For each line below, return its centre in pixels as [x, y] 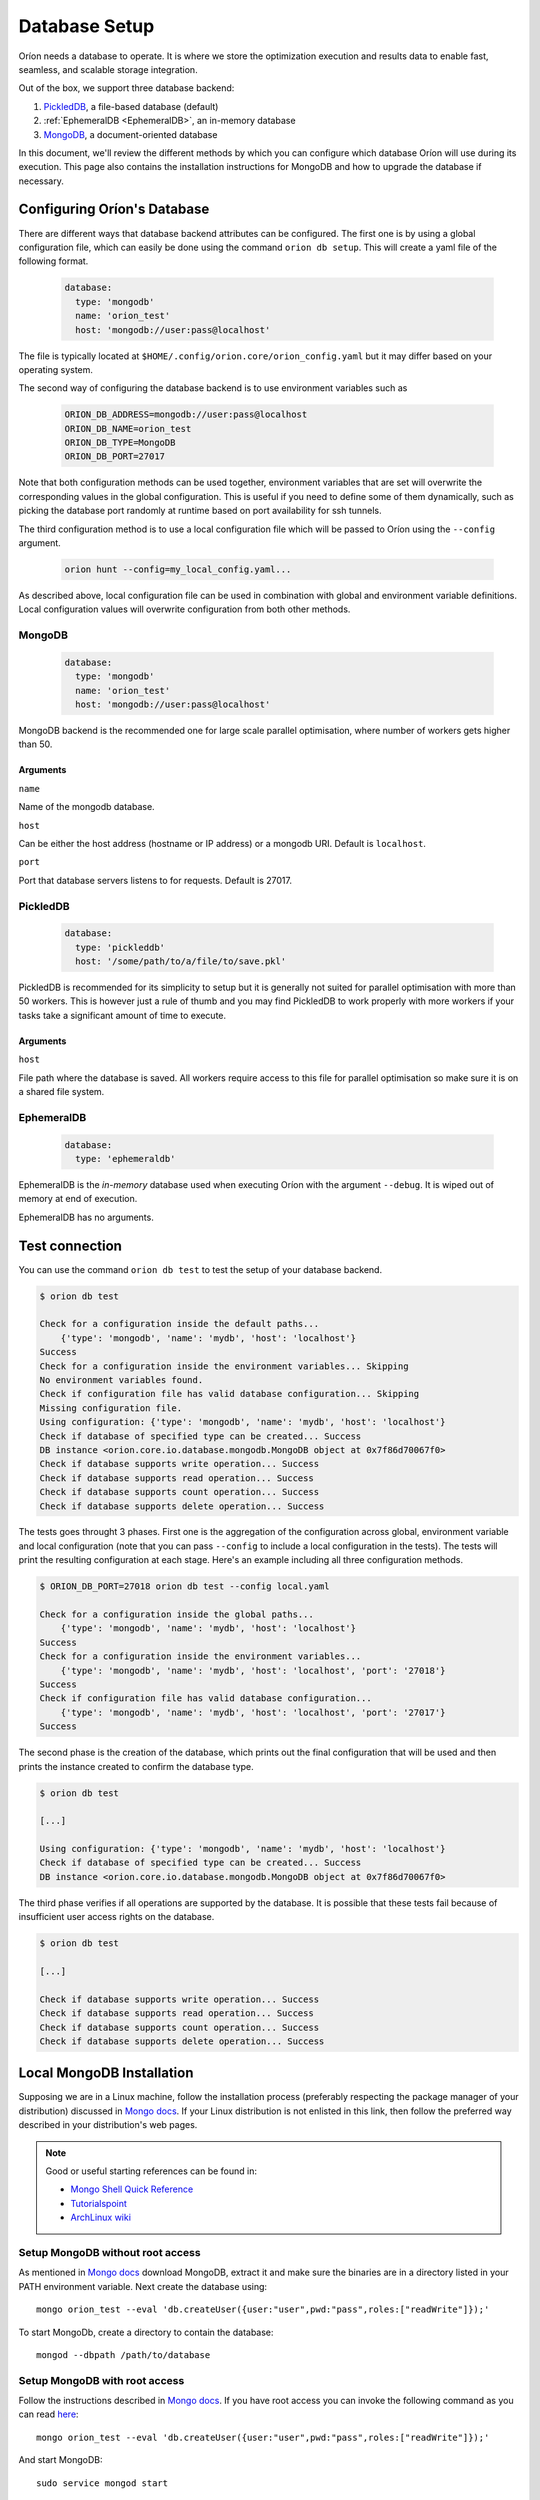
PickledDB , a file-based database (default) [131, 106]
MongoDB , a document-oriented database [130, 134]
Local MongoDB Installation [106, 2073]
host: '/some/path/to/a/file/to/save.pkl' [181, 961]
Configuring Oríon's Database [114, 209]
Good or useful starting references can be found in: [151, 2171]
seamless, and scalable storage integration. [108, 69]
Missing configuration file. [111, 1408]
